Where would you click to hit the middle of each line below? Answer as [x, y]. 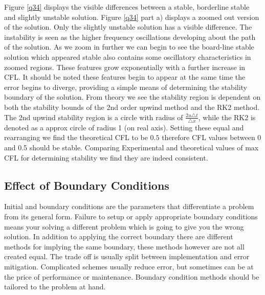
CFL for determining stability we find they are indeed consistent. [106, 157]
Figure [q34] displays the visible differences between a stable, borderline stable [127, 7]
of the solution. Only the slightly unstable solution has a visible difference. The [128, 27]
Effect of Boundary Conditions [87, 185]
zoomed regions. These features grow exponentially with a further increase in [125, 67]
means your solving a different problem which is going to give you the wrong [124, 226]
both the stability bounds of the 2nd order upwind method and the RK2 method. [132, 107]
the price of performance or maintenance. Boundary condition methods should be [132, 276]
